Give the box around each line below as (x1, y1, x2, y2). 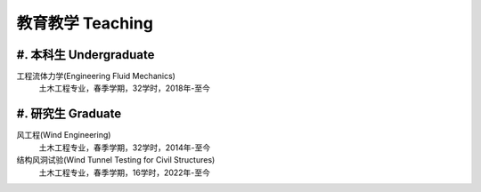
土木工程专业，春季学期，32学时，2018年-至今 (38, 83, 211, 93)
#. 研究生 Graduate (16, 107, 122, 122)
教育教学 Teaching (16, 13, 153, 33)
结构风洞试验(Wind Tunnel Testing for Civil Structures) (16, 155, 216, 165)
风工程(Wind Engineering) (16, 130, 111, 140)
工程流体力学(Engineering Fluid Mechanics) (16, 71, 175, 82)
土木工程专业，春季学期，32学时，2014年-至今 (38, 142, 211, 153)
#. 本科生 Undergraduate (16, 47, 155, 62)
